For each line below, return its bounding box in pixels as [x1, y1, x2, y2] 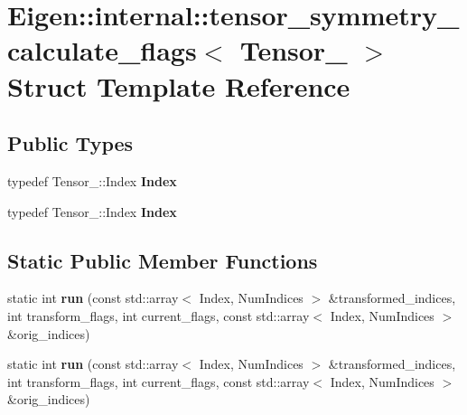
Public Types [7, 129, 134, 157]
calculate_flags [7, 32, 197, 69]
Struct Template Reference [7, 67, 350, 104]
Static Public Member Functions [7, 246, 318, 274]
